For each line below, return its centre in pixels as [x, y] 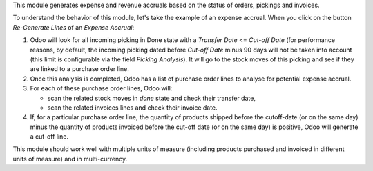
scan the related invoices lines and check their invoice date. [132, 108]
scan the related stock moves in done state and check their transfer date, [151, 98]
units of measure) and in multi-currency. [70, 159]
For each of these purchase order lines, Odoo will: [101, 88]
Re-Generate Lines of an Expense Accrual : [74, 27]
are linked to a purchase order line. [79, 69]
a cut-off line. [49, 137]
